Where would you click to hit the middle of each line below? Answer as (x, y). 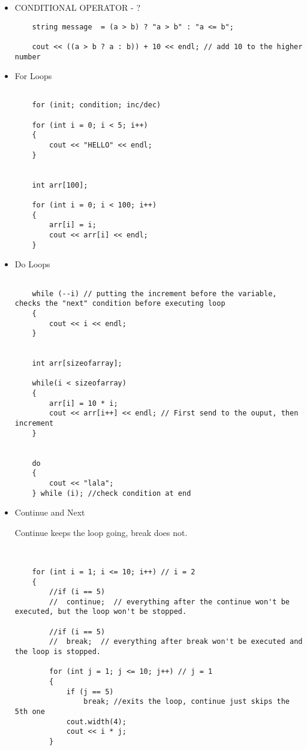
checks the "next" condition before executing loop (120, 304)
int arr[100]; (60, 185)
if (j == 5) (90, 692)
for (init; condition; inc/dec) (97, 105)
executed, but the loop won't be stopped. (101, 612)
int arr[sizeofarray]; (77, 364)
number (28, 57)
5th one (30, 712)
